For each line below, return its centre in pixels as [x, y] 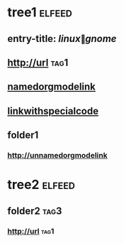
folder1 [23, 135]
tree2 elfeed [41, 185]
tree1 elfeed [40, 12]
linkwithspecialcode [53, 111]
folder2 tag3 [35, 211]
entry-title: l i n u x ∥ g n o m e [62, 39]
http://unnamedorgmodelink [57, 156]
